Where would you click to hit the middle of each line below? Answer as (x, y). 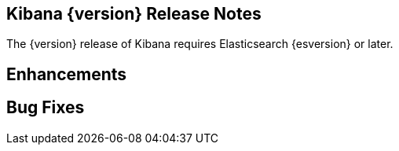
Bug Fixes (46, 108)
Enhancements (67, 74)
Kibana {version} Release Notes (134, 14)
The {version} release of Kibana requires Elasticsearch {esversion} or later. (200, 44)
